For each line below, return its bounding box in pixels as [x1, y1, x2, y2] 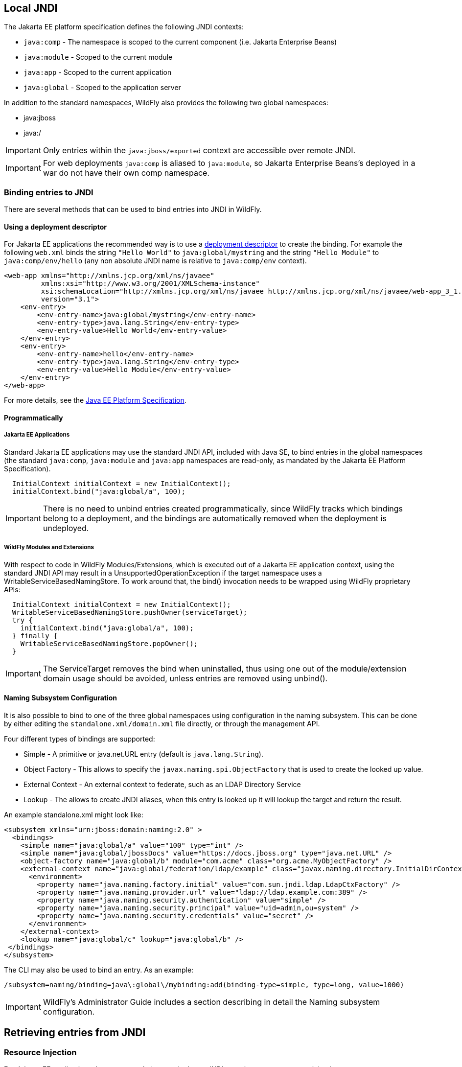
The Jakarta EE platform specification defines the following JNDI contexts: [4, 23, 244, 31]
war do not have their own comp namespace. [43, 168, 210, 178]
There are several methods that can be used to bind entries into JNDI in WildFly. [4, 205, 262, 214]
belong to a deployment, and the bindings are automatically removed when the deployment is [43, 513, 387, 523]
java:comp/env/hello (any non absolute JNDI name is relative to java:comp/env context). [4, 256, 307, 265]
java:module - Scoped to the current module [23, 53, 173, 62]
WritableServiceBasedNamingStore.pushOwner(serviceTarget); [12, 608, 248, 616]
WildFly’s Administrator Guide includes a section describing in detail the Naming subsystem [43, 997, 380, 1007]
